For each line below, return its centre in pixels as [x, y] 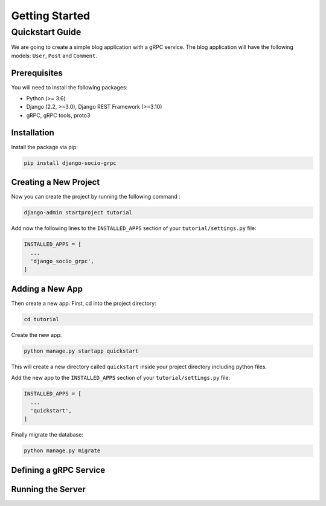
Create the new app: [37, 335]
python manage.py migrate [62, 451]
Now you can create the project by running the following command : [96, 197]
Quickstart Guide [46, 32]
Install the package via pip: [45, 147]
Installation [33, 133]
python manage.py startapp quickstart [81, 351]
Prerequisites [37, 73]
